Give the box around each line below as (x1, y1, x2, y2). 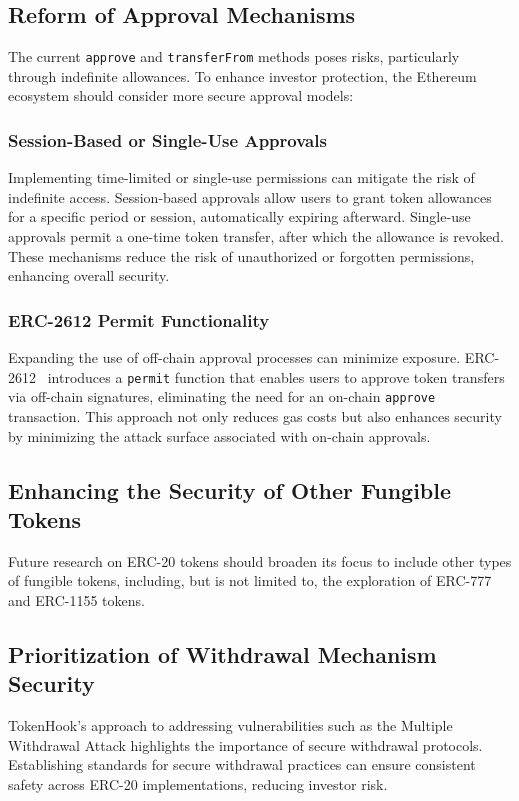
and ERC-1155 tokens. (8, 589, 145, 610)
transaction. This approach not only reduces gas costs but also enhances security (8, 405, 502, 426)
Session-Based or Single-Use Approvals (8, 127, 327, 152)
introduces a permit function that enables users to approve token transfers (47, 366, 505, 387)
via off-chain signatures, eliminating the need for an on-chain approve (8, 386, 436, 407)
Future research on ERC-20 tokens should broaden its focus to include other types (8, 550, 512, 571)
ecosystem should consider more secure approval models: (8, 85, 354, 106)
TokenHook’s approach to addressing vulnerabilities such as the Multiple (8, 715, 453, 736)
